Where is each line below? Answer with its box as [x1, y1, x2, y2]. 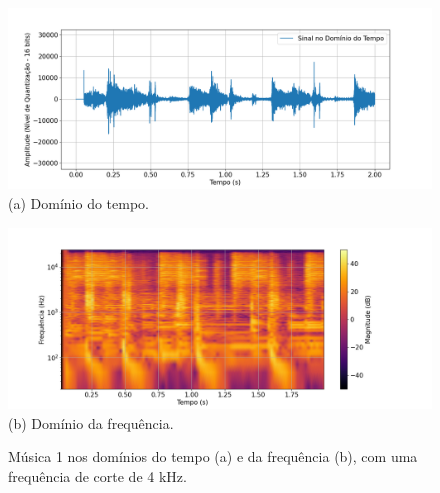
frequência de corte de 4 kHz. [8, 465, 187, 486]
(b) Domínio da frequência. [8, 412, 174, 433]
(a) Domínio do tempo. [8, 192, 149, 213]
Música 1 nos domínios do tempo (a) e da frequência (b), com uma [8, 446, 418, 467]
